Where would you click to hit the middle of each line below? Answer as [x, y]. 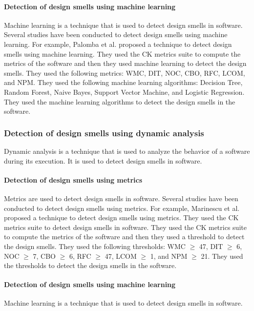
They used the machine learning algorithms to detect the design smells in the [120, 101]
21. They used [222, 256]
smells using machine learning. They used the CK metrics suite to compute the [122, 53]
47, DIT [211, 246]
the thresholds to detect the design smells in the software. [90, 265]
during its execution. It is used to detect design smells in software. [103, 160]
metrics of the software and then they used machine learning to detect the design [125, 63]
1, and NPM [169, 256]
